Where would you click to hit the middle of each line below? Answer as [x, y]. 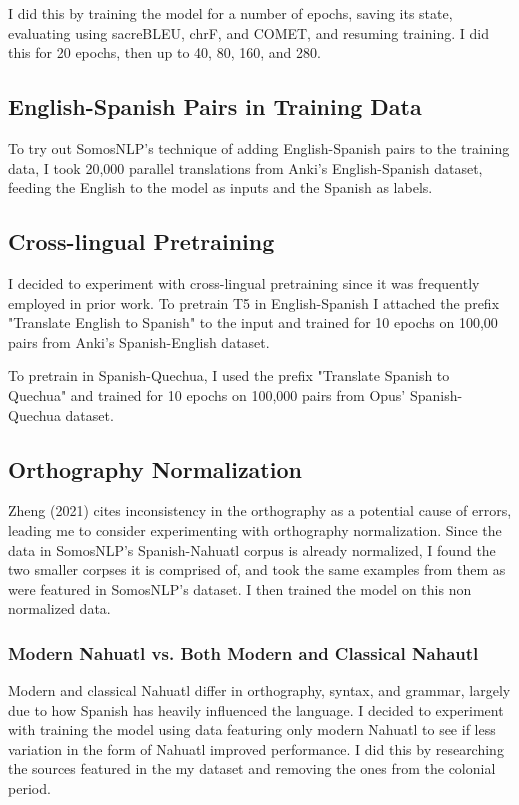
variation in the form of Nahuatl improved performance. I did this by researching [256, 748]
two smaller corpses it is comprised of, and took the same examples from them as [257, 569]
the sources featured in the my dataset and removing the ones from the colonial [252, 768]
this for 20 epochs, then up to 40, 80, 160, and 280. [164, 52]
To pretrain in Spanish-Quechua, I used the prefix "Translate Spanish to [229, 375]
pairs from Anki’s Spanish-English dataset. [139, 341]
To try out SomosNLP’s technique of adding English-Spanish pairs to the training [259, 147]
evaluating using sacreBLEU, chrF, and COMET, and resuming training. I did [248, 32]
